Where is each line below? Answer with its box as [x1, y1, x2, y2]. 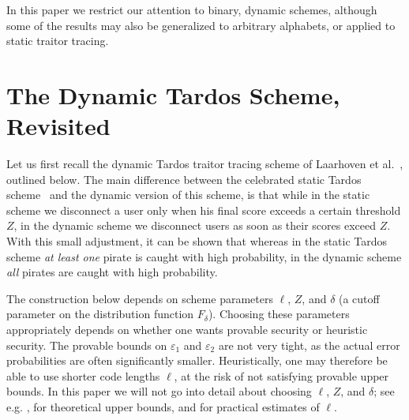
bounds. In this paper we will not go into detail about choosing [6, 383, 312, 399]
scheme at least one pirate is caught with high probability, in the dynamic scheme [6, 248, 402, 264]
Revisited [6, 110, 111, 142]
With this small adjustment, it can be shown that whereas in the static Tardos [6, 233, 388, 249]
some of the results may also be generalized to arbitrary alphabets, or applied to [6, 17, 396, 33]
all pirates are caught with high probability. [6, 264, 218, 280]
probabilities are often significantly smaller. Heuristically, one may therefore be [6, 352, 388, 369]
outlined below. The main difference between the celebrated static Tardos [6, 171, 362, 187]
